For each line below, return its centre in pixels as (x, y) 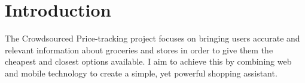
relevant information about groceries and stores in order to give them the (139, 50)
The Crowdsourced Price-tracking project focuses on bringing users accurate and (152, 38)
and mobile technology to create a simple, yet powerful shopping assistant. (141, 73)
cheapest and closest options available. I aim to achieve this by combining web (148, 61)
